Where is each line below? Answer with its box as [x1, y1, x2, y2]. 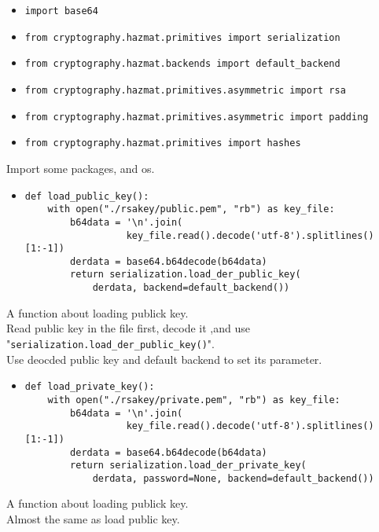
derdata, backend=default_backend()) [92, 282, 290, 294]
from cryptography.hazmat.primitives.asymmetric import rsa [24, 84, 346, 96]
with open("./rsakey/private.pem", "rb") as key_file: [47, 394, 340, 405]
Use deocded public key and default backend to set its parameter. [6, 350, 322, 367]
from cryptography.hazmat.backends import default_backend [24, 58, 340, 70]
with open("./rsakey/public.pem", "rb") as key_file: [47, 204, 335, 215]
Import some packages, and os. [6, 160, 155, 176]
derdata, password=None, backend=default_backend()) [92, 472, 374, 484]
